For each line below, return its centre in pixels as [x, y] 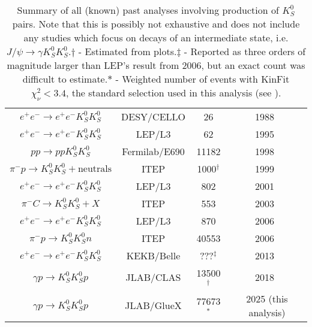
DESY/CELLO [153, 117]
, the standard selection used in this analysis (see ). [173, 93]
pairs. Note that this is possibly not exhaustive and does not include [156, 24]
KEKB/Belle [153, 256]
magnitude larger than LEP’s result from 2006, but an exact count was [156, 65]
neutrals [95, 169]
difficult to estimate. [65, 79]
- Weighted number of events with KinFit [202, 79]
